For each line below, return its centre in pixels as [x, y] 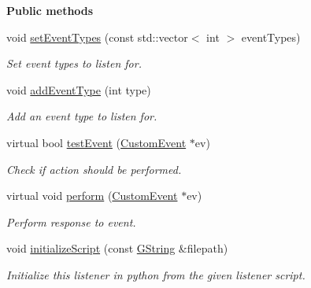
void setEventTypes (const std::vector [97, 37]
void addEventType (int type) [79, 89]
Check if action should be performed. [94, 169]
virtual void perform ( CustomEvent [92, 196]
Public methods [50, 10]
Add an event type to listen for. [82, 116]
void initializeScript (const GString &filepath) [117, 248]
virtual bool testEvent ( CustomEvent [96, 142]
